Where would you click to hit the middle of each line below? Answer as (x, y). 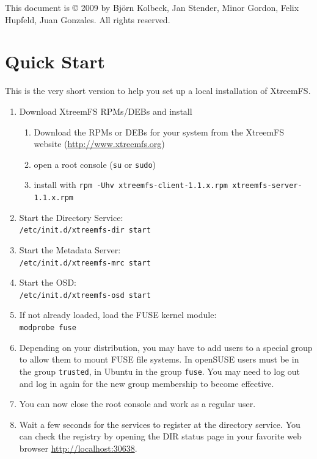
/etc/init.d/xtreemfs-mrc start (85, 263)
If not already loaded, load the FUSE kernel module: (118, 315)
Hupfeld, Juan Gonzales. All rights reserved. (88, 19)
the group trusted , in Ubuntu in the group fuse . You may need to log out (160, 371)
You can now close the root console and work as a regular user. (137, 404)
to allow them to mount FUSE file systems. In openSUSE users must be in (159, 359)
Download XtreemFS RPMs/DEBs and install (106, 111)
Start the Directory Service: (71, 217)
